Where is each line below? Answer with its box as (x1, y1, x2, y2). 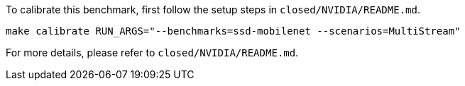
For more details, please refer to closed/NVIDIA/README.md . (6, 47, 299, 59)
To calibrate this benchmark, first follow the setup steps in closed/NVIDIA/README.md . (6, 4, 420, 16)
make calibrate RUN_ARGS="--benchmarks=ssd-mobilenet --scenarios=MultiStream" (6, 25, 461, 37)
